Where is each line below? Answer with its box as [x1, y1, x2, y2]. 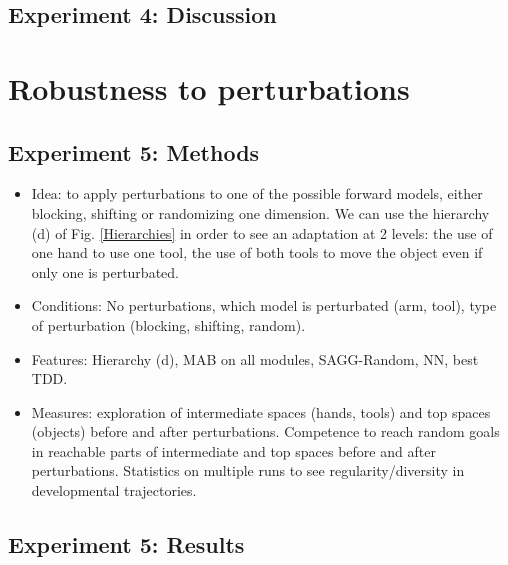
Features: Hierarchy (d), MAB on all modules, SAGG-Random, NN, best [31, 348, 479, 369]
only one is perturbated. [31, 261, 179, 282]
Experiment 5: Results [8, 529, 245, 560]
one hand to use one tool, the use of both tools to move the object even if [31, 242, 483, 263]
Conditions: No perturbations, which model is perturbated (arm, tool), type [31, 295, 497, 316]
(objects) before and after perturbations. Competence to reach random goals [31, 421, 500, 442]
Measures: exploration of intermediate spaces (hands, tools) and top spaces [31, 401, 491, 422]
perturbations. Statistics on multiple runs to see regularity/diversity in [31, 460, 465, 481]
